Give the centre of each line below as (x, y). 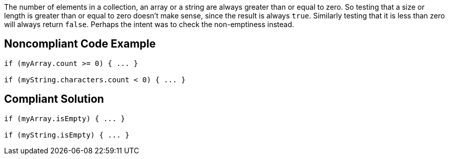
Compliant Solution (54, 99)
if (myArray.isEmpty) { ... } (65, 118)
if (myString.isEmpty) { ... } (67, 135)
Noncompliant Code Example (80, 44)
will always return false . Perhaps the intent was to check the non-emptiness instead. (149, 24)
